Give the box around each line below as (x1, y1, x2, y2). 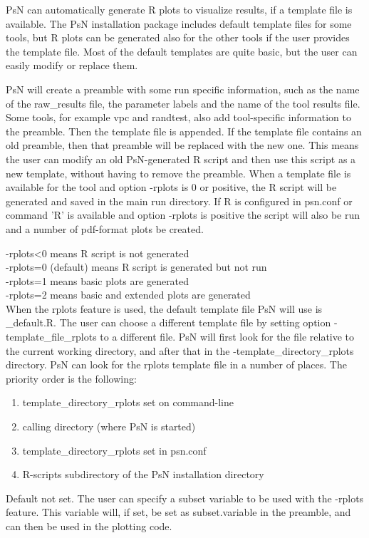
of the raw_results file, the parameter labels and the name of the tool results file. (6, 95, 360, 110)
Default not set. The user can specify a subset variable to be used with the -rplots (6, 490, 364, 505)
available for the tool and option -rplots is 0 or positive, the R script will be (6, 180, 337, 195)
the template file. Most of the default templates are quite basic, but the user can (6, 43, 358, 58)
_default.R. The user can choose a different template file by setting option (6, 315, 331, 330)
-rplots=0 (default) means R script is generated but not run (6, 259, 267, 274)
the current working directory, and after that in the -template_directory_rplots (6, 343, 354, 358)
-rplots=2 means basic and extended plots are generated (6, 287, 251, 302)
